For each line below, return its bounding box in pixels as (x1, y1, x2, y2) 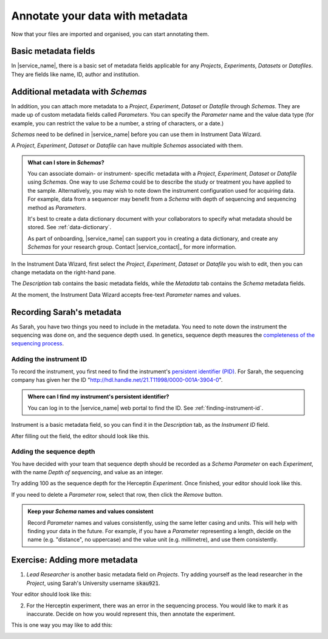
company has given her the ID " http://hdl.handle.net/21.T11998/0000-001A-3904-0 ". (11, 376, 223, 383)
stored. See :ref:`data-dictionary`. (27, 224, 112, 231)
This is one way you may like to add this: (11, 621, 113, 629)
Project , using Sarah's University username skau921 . (26, 579, 160, 587)
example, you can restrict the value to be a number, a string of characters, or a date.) (11, 119, 224, 127)
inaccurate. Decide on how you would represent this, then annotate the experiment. (26, 610, 236, 617)
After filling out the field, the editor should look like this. (11, 432, 150, 440)
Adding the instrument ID (11, 355, 87, 364)
